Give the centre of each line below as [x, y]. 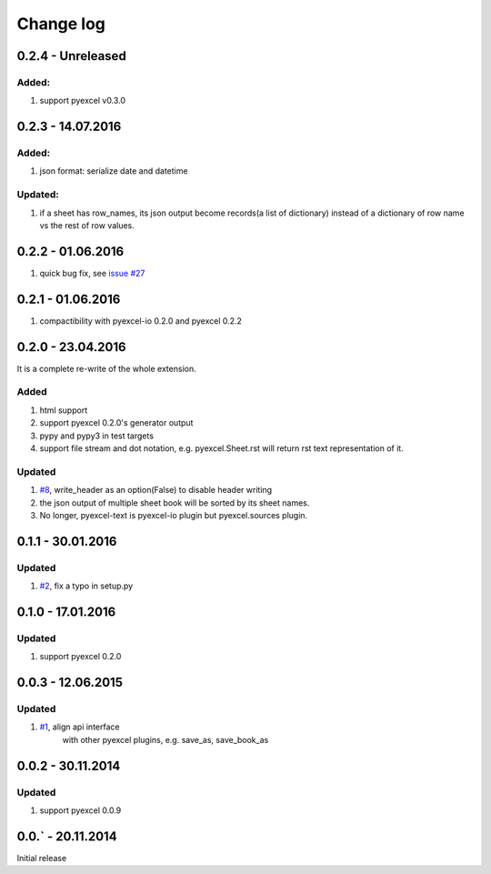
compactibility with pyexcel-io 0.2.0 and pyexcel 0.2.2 [141, 321]
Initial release [42, 858]
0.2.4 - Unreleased [71, 56]
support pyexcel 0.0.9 [80, 810]
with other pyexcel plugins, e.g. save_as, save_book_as [165, 739]
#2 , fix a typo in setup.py [86, 586]
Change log [61, 24]
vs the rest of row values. [87, 226]
